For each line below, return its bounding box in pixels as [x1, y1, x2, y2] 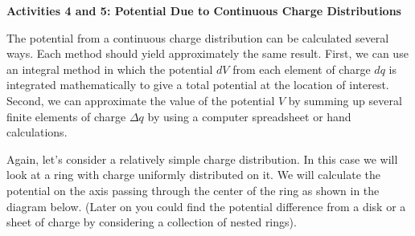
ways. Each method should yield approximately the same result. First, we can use [6, 45, 409, 62]
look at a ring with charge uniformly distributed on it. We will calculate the [6, 166, 380, 183]
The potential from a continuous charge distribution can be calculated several [6, 29, 389, 46]
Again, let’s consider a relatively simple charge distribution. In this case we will [6, 150, 398, 167]
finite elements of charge [6, 108, 126, 124]
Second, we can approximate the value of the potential [6, 92, 275, 108]
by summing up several [288, 92, 402, 108]
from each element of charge [232, 60, 371, 77]
